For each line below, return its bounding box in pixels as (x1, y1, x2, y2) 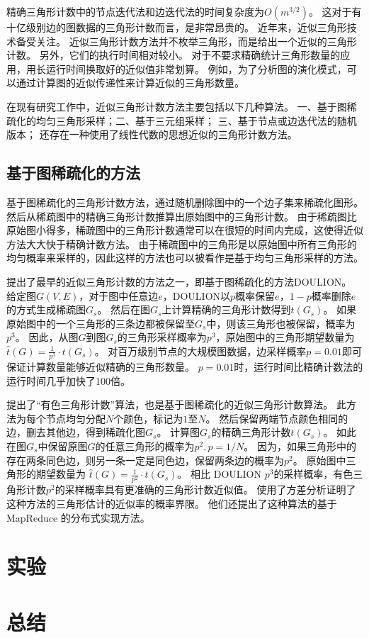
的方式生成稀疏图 (6, 302, 86, 317)
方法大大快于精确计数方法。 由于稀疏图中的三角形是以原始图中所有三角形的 (6, 236, 357, 251)
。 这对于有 (308, 4, 362, 18)
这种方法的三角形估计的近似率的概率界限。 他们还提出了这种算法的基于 (6, 496, 337, 510)
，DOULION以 (162, 288, 231, 303)
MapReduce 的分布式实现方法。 (6, 510, 150, 525)
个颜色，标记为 (113, 410, 183, 425)
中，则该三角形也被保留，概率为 (206, 315, 356, 330)
